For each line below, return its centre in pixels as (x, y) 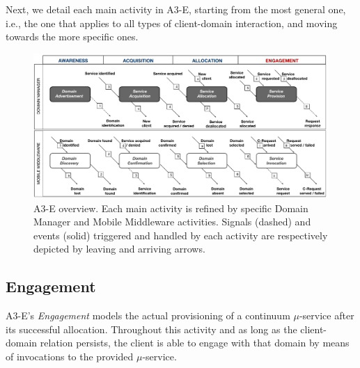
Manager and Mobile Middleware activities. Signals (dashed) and (172, 222)
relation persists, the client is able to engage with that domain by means (195, 343)
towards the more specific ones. (72, 37)
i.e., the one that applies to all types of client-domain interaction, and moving (172, 23)
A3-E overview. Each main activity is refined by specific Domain (171, 208)
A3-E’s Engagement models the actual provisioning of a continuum (148, 315)
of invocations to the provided (70, 356)
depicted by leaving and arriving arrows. (119, 249)
